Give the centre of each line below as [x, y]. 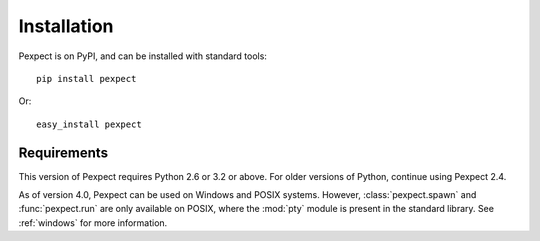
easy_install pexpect [89, 124]
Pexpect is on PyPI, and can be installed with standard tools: [142, 56]
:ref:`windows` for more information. [93, 222]
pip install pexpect [86, 78]
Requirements [63, 152]
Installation [66, 26]
